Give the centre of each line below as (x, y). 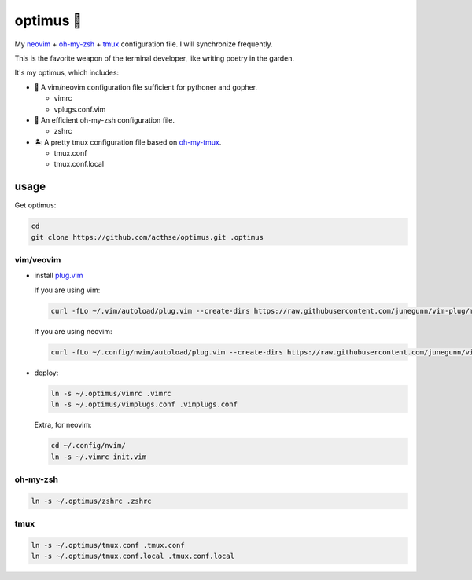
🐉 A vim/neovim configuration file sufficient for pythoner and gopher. (146, 87)
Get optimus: (35, 205)
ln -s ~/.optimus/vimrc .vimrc (111, 393)
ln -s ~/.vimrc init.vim (99, 457)
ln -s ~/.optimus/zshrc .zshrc (92, 501)
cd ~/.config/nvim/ (88, 446)
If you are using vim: (67, 290)
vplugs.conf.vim (80, 109)
